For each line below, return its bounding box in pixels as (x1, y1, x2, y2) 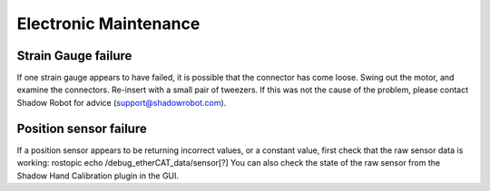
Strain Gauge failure (16, 48, 132, 63)
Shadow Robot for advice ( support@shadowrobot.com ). (16, 97, 227, 108)
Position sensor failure (16, 120, 147, 136)
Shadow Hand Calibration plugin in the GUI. (16, 170, 180, 181)
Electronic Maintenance (16, 14, 201, 33)
